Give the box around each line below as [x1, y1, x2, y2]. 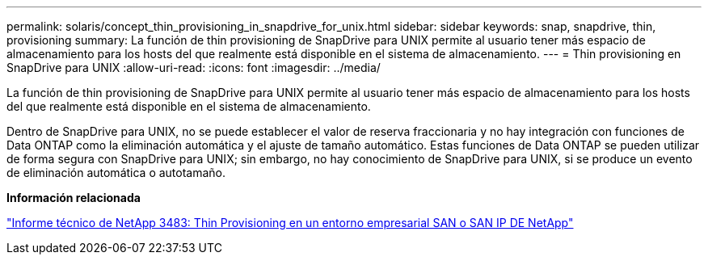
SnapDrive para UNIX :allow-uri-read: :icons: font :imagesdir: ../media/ [6, 61, 381, 74]
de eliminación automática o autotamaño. [6, 166, 226, 179]
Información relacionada [6, 191, 141, 204]
